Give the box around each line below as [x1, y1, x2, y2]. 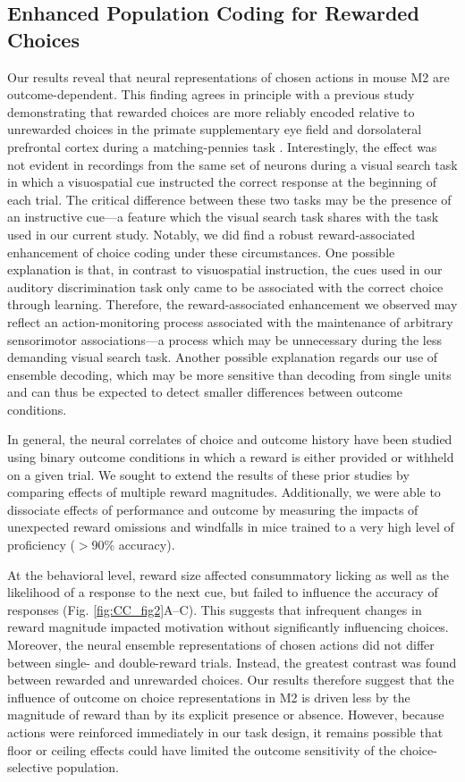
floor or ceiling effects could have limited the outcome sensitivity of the [7, 740, 396, 759]
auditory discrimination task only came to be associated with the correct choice [7, 277, 444, 296]
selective [7, 758, 53, 777]
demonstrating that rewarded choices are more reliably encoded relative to [7, 102, 415, 121]
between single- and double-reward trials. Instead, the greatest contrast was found [7, 652, 457, 671]
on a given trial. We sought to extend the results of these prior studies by [7, 465, 410, 483]
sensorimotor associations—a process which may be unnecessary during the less [7, 330, 442, 349]
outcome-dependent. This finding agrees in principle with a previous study [7, 85, 415, 104]
